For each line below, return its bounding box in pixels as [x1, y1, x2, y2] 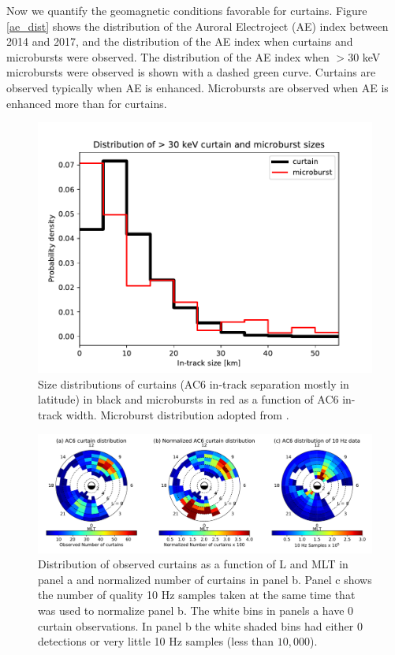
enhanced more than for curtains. [6, 95, 167, 111]
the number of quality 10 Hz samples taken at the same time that [38, 586, 356, 603]
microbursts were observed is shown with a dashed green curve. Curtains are [6, 64, 376, 80]
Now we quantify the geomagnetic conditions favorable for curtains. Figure [6, 2, 367, 18]
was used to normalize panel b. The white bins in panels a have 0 [38, 602, 354, 619]
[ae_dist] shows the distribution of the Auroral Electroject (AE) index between [6, 17, 389, 34]
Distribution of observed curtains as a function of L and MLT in [38, 556, 348, 572]
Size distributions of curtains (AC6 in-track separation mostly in [38, 375, 349, 392]
